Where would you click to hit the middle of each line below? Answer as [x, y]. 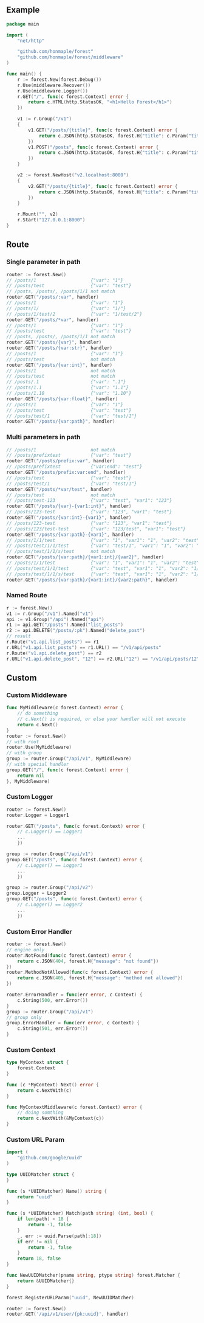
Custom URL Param [36, 1139]
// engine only [25, 950]
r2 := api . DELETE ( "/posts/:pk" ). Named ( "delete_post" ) [76, 631]
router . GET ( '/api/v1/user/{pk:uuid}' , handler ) [68, 1314]
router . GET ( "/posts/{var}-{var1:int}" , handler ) [69, 506]
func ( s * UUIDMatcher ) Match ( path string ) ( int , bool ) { [80, 1214]
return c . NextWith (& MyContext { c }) [61, 1119]
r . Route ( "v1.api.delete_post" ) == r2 [54, 653]
